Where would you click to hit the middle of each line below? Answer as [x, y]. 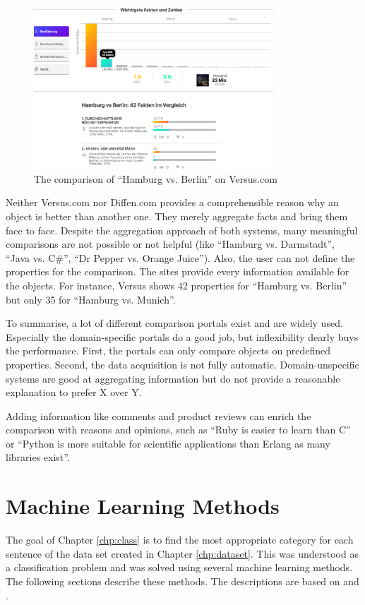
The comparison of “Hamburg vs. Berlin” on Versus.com [156, 178]
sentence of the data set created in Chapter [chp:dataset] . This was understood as [182, 553]
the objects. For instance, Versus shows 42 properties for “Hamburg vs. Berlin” [176, 285]
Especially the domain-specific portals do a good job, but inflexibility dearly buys [182, 336]
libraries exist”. [38, 457]
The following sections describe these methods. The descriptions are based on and [182, 581]
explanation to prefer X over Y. [74, 392]
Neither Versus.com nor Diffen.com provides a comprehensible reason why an [172, 202]
